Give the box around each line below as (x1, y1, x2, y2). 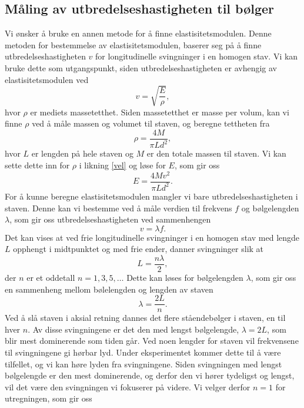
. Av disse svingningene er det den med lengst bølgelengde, (28, 323, 239, 335)
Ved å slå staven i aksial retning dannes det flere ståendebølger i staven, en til (5, 311, 286, 324)
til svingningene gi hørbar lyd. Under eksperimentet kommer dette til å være (5, 346, 281, 359)
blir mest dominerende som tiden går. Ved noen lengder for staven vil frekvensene (5, 334, 299, 347)
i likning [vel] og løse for (79, 158, 166, 171)
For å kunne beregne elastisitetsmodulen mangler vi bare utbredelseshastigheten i (5, 190, 298, 202)
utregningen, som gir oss (5, 392, 92, 404)
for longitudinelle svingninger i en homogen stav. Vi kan (95, 50, 298, 62)
